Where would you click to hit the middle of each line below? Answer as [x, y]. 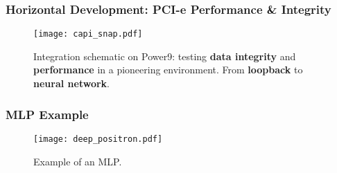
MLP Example [47, 114]
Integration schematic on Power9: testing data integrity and [165, 56]
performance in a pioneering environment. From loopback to [168, 70]
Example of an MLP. [78, 161]
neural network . [71, 83]
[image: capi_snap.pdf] [88, 34]
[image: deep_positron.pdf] [98, 139]
